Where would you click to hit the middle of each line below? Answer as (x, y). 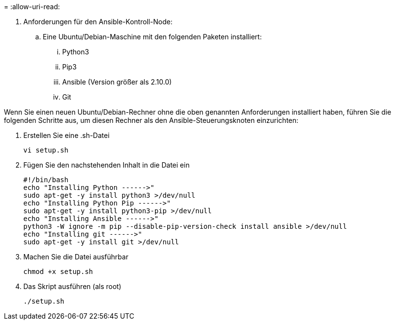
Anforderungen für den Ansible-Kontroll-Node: (98, 22)
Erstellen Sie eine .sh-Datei (67, 135)
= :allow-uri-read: (32, 7)
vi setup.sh (46, 150)
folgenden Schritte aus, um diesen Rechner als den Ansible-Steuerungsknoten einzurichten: (151, 120)
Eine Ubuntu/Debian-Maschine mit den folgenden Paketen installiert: (152, 37)
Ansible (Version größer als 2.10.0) (117, 82)
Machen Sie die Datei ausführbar (76, 257)
